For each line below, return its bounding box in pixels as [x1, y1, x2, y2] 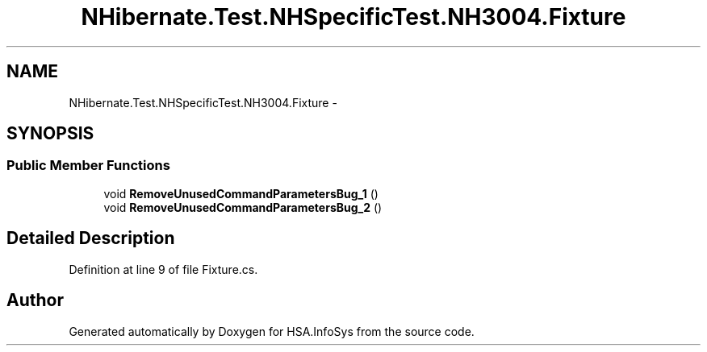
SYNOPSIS [6, 123, 94, 144]
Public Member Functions [6, 157, 170, 174]
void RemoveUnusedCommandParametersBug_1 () [103, 186, 379, 201]
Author [6, 290, 64, 311]
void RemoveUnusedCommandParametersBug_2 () [103, 200, 383, 214]
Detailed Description [6, 228, 175, 249]
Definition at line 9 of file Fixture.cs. [69, 262, 258, 276]
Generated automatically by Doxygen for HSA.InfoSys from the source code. [69, 324, 475, 338]
